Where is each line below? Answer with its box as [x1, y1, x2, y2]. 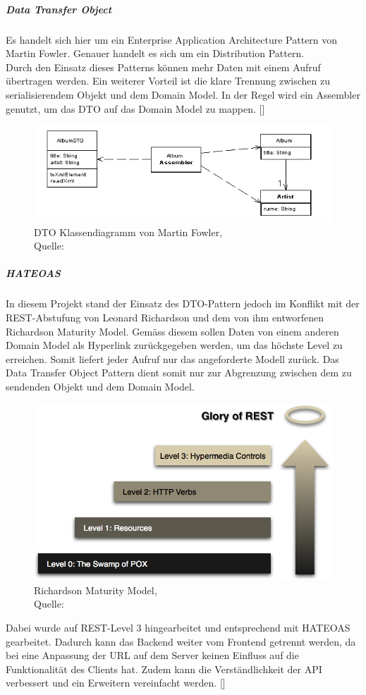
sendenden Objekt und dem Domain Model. [6, 379, 195, 393]
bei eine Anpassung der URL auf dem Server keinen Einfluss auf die [6, 648, 299, 663]
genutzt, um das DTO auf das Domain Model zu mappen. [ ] [6, 101, 265, 116]
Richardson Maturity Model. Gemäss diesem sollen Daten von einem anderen [6, 324, 339, 338]
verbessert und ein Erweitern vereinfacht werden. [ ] [6, 675, 226, 690]
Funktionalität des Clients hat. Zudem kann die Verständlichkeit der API [6, 661, 322, 676]
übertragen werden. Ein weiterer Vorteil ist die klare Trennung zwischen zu [6, 73, 330, 88]
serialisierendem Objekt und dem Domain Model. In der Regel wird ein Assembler [6, 87, 360, 102]
